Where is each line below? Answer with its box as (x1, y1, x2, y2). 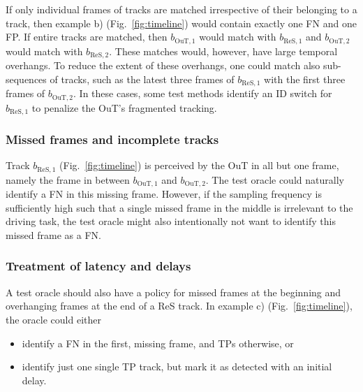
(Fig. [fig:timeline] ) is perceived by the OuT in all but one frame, (59, 158, 339, 173)
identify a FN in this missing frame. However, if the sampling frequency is (6, 187, 322, 201)
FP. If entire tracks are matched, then (6, 29, 168, 44)
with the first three (264, 71, 346, 86)
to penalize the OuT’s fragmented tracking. (31, 100, 217, 115)
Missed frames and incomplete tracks (6, 130, 219, 147)
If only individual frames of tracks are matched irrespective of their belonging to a (6, 2, 357, 16)
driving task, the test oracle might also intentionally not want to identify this (6, 214, 336, 228)
